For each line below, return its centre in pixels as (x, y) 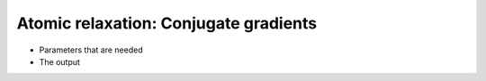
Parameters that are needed (91, 50)
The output (60, 61)
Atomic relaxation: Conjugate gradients (167, 23)
